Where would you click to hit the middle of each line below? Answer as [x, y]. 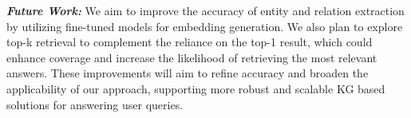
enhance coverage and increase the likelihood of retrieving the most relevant [192, 57]
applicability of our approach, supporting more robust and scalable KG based [196, 88]
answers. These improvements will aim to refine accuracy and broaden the [188, 73]
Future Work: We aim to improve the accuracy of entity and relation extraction [205, 10]
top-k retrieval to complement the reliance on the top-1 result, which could [190, 42]
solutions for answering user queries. [95, 104]
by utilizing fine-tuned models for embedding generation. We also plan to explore [205, 26]
